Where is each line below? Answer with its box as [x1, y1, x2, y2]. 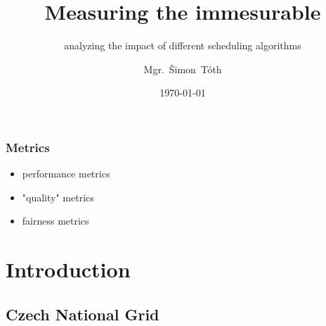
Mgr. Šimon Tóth [143, 61, 222, 76]
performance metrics [22, 166, 110, 181]
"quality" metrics [22, 189, 94, 204]
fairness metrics [22, 213, 89, 228]
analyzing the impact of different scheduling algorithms [64, 38, 301, 53]
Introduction [6, 255, 131, 284]
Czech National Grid [6, 303, 159, 325]
